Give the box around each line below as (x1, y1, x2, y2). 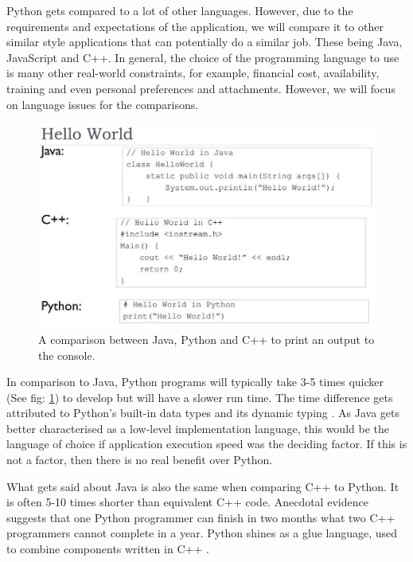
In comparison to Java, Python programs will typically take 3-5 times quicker (6, 373, 384, 390)
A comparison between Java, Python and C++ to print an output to (38, 330, 375, 347)
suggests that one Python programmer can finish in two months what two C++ (6, 509, 395, 525)
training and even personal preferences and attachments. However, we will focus (6, 80, 395, 96)
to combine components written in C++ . (6, 541, 209, 557)
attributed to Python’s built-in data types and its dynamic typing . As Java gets (6, 404, 399, 421)
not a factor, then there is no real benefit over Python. (6, 451, 273, 468)
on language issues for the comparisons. (6, 96, 199, 112)
